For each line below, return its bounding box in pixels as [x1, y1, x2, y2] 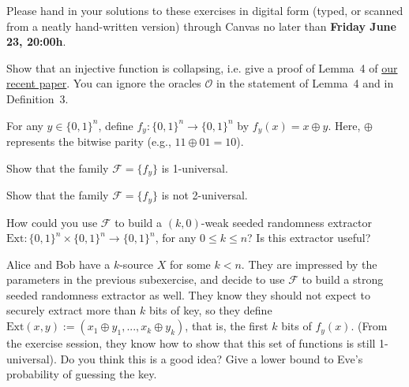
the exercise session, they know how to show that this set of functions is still [6, 335, 376, 352]
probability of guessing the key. [6, 366, 157, 382]
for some [170, 255, 211, 272]
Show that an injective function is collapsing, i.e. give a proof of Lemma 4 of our [6, 59, 398, 76]
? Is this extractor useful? [247, 229, 371, 246]
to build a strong [302, 271, 384, 288]
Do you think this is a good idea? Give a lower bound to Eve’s [60, 350, 363, 367]
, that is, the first [185, 318, 268, 334]
